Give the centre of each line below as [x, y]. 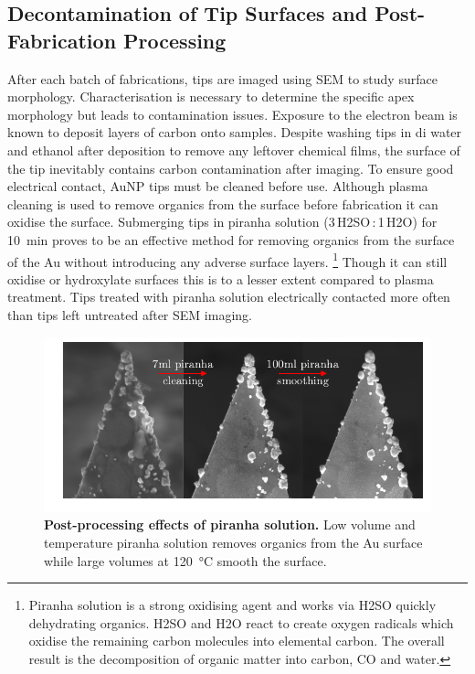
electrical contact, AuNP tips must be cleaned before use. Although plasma [218, 186]
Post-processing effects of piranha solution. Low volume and [230, 524]
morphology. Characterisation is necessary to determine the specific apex [211, 96]
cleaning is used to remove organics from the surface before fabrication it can [223, 203]
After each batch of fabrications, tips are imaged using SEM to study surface [222, 78]
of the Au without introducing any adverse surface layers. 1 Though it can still [227, 260]
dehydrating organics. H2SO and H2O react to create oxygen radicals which [241, 622]
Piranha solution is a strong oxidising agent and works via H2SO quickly [232, 605]
